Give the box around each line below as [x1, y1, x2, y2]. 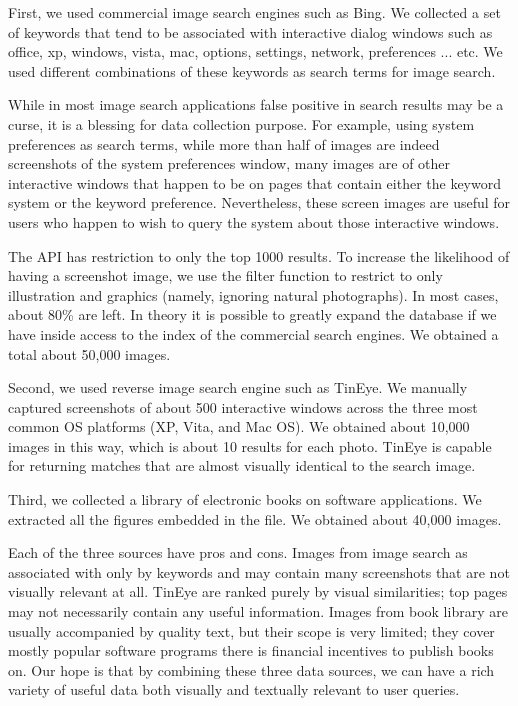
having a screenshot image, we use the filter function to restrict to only [8, 265, 443, 286]
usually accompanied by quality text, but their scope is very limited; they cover [8, 620, 495, 641]
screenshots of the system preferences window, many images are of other [8, 153, 451, 174]
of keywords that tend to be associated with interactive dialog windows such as [8, 21, 493, 42]
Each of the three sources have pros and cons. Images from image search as [8, 542, 468, 563]
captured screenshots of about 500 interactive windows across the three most [8, 396, 478, 417]
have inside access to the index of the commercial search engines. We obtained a [8, 323, 499, 344]
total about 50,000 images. [8, 343, 171, 364]
